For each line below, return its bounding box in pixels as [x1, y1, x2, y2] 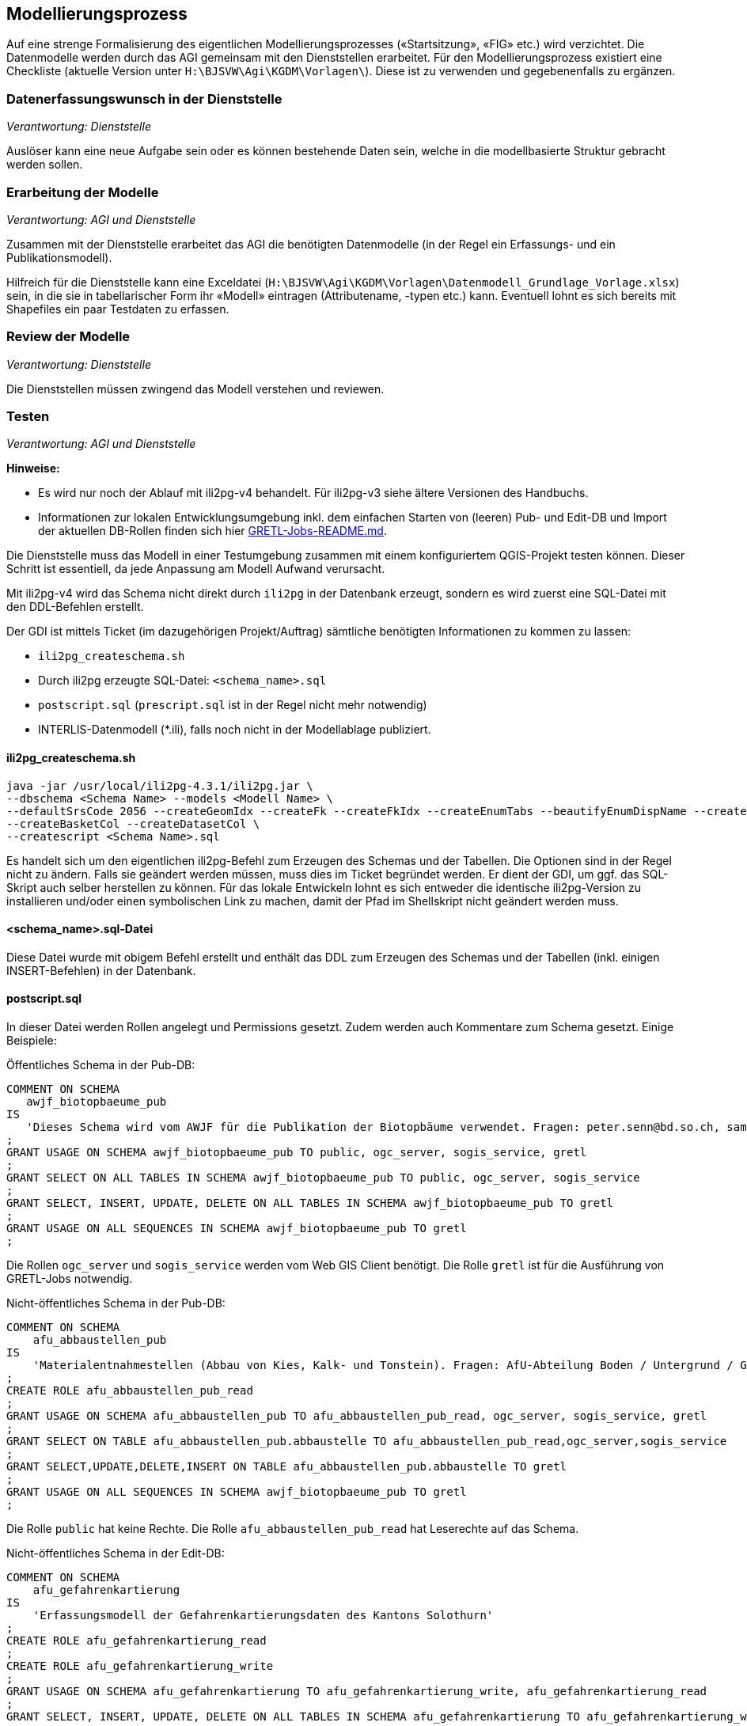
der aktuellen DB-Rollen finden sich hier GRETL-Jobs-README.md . [38, 524, 387, 538]
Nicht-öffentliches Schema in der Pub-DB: [6, 1296, 226, 1311]
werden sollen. [6, 157, 83, 172]
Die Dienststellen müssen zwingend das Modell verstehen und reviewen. [6, 381, 385, 396]
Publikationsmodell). [6, 250, 112, 264]
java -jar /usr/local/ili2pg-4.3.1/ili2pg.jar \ [6, 779, 313, 792]
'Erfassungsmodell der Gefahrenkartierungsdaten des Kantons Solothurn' [32, 1609, 494, 1622]
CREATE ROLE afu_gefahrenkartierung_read [6, 1634, 267, 1648]
